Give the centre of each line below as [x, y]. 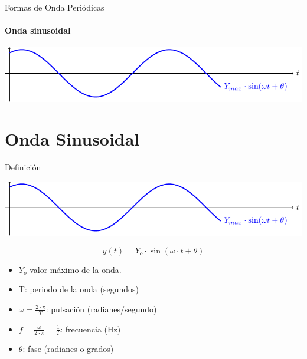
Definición [23, 167]
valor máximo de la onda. [76, 269]
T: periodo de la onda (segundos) [79, 289]
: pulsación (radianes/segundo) [101, 309]
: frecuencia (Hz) [91, 329]
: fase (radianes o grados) [68, 349]
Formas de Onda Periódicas [55, 7]
